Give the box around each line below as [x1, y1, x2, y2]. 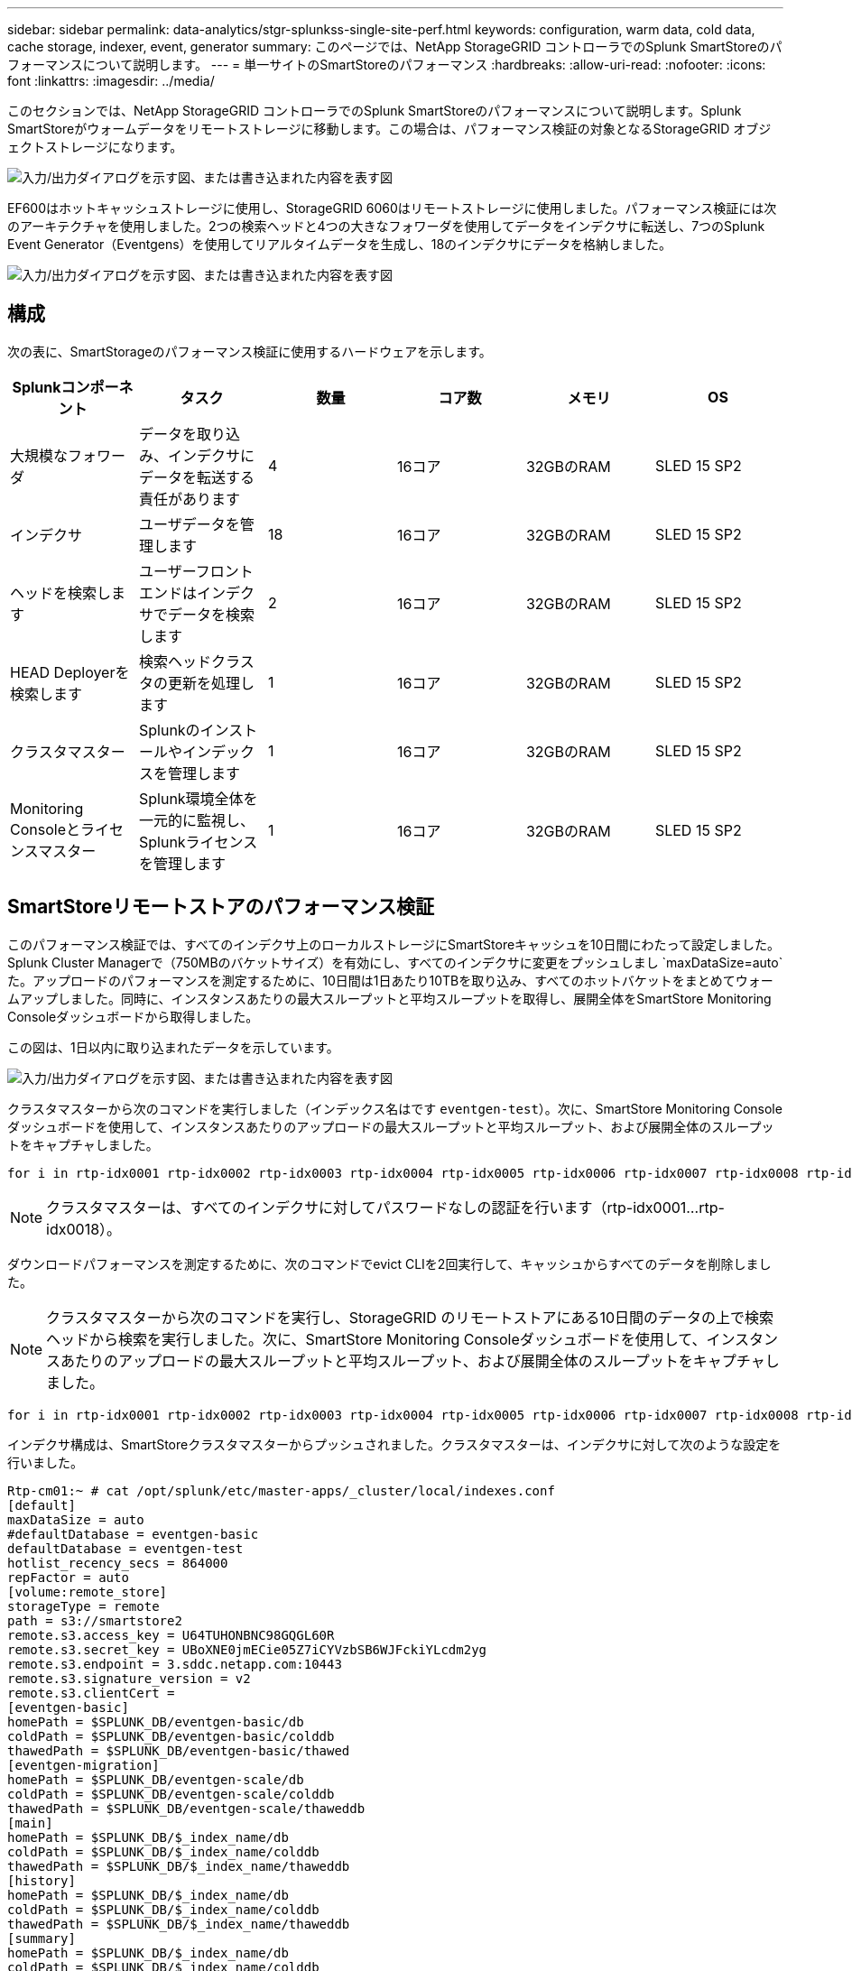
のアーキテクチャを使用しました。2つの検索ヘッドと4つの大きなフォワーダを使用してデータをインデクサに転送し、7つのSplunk [7, 218, 765, 234]
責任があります [138, 489, 240, 508]
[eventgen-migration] [7, 1757, 160, 1772]
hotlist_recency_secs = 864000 [7, 1555, 228, 1570]
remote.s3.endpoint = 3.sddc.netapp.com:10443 [7, 1656, 342, 1671]
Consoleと [10, 819, 80, 838]
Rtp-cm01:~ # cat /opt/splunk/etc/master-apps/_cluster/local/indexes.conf [7, 1483, 555, 1498]
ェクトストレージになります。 [7, 139, 183, 154]
